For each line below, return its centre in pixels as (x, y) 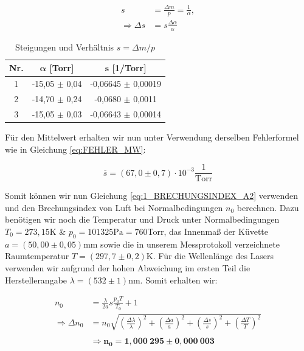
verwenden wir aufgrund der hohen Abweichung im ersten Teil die (128, 267)
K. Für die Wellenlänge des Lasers (210, 256)
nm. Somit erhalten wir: (173, 280)
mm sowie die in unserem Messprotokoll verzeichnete (181, 244)
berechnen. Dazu (268, 207)
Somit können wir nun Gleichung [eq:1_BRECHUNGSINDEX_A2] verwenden (151, 196)
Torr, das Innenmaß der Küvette (208, 231)
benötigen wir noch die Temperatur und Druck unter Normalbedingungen (142, 219)
